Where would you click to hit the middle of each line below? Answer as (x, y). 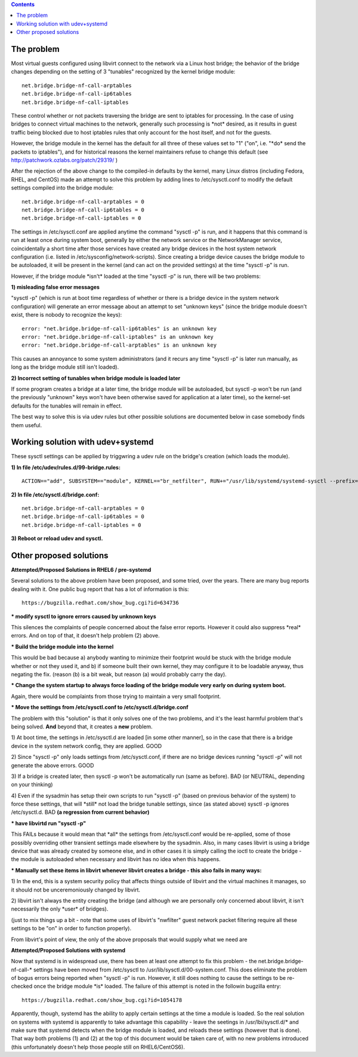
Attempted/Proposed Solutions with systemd (68, 950)
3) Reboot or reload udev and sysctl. (57, 538)
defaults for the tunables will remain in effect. (67, 406)
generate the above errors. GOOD (53, 765)
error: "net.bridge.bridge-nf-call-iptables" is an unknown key (118, 337)
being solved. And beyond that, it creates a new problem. (82, 727)
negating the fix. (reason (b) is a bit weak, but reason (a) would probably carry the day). (119, 674)
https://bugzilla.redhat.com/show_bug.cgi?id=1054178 (102, 1000)
